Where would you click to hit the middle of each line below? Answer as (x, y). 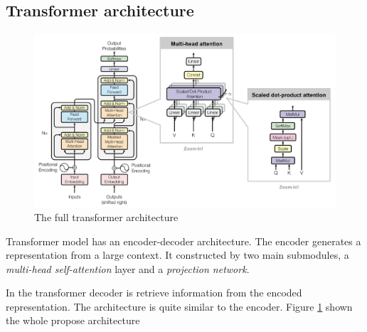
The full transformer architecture (106, 216)
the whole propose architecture (73, 320)
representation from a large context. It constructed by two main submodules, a (177, 255)
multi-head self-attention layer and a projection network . (128, 268)
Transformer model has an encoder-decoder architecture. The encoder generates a (183, 241)
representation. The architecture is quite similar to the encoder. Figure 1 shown (179, 306)
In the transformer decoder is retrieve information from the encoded (154, 293)
